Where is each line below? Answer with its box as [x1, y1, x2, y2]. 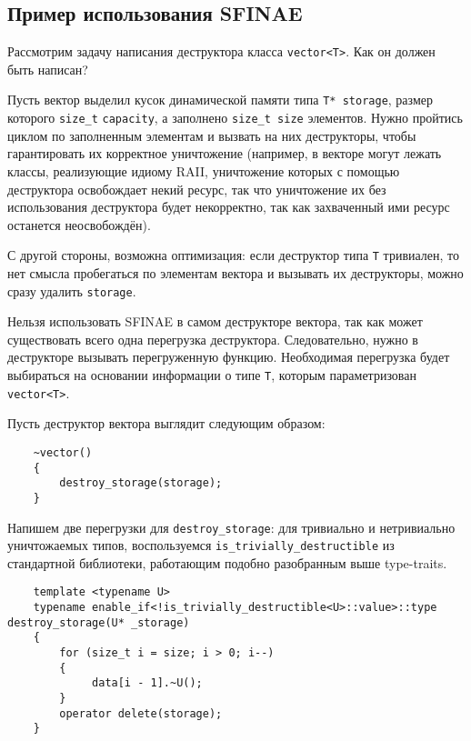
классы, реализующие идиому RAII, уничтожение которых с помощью [7, 161, 400, 180]
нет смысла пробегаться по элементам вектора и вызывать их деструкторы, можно [7, 263, 464, 282]
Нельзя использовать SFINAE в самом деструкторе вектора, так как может [7, 312, 423, 331]
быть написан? [7, 59, 88, 78]
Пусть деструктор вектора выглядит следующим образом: [7, 414, 326, 433]
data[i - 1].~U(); [92, 676, 203, 690]
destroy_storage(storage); [59, 476, 223, 490]
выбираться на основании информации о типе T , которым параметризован [7, 365, 416, 385]
